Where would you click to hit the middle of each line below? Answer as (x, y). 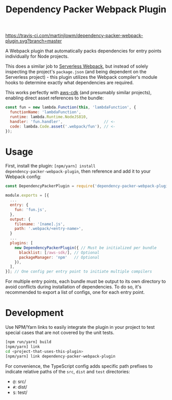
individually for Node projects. (37, 56)
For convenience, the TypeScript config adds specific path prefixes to (79, 366)
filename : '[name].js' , (40, 224)
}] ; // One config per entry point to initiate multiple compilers (79, 272)
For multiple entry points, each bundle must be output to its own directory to (86, 281)
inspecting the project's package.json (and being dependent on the (76, 72)
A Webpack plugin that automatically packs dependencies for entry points (83, 51)
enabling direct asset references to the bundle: (55, 98)
